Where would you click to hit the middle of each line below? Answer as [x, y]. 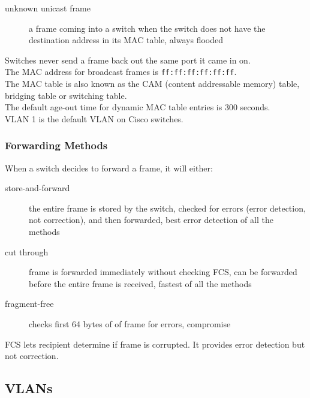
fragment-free [29, 304]
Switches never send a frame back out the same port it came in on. [128, 60]
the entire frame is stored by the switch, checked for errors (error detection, [167, 208]
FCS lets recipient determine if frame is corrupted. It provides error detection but [155, 344]
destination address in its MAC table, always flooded [126, 40]
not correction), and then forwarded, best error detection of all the [151, 220]
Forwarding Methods [56, 145]
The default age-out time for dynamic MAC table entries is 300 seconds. [138, 107]
